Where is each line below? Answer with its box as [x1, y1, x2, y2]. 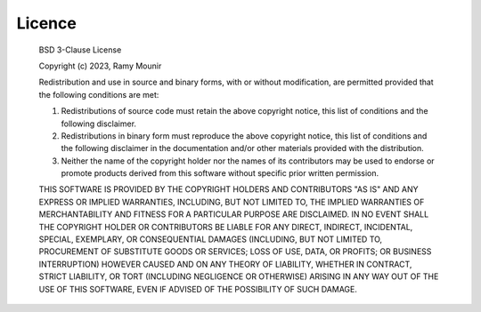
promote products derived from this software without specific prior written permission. [61, 168, 379, 179]
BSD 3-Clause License [38, 44, 122, 55]
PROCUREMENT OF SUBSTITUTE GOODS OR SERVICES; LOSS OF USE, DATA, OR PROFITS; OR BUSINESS [38, 246, 432, 257]
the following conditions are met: [38, 89, 159, 100]
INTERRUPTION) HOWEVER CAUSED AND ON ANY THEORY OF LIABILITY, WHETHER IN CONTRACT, [38, 259, 412, 269]
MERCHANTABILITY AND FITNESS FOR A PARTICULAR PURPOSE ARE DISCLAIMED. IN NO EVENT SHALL [38, 209, 429, 220]
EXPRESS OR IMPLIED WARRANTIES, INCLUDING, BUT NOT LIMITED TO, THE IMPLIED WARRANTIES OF [38, 196, 425, 207]
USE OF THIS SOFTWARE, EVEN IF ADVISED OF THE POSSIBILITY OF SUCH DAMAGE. [38, 284, 358, 294]
